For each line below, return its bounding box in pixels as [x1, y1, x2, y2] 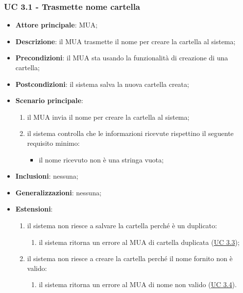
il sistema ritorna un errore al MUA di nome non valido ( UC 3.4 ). [39, 279, 237, 290]
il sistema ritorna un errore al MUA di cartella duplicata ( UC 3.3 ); [39, 237, 240, 247]
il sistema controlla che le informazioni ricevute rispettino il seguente [27, 128, 234, 138]
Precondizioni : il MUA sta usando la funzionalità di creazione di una [15, 53, 228, 63]
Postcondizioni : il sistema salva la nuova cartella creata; [15, 79, 189, 89]
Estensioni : [15, 204, 53, 214]
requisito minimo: [27, 137, 80, 148]
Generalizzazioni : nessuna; [15, 187, 101, 197]
